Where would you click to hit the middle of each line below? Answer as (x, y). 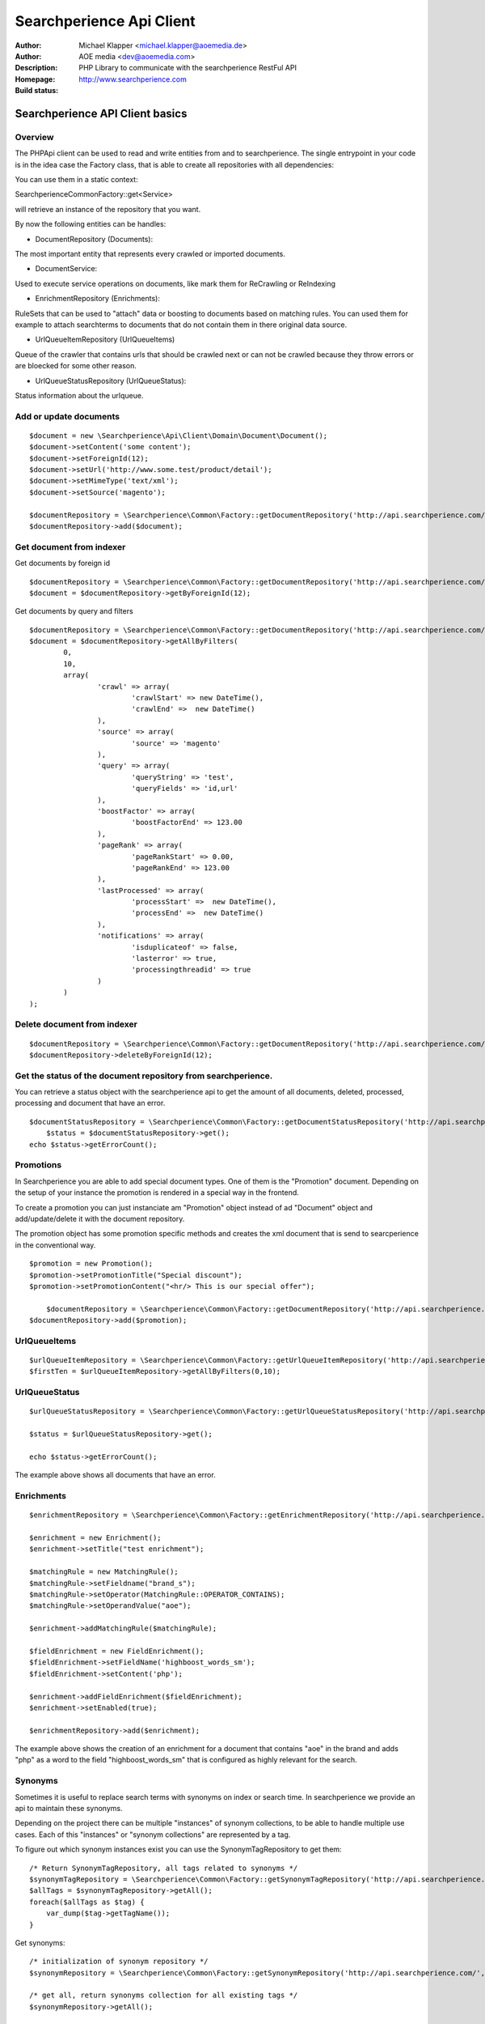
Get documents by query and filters (74, 611)
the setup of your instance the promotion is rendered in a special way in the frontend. (157, 1193)
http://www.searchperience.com (133, 79)
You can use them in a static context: (76, 180)
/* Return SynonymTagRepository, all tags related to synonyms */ (164, 1868)
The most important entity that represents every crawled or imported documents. (150, 254)
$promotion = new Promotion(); (91, 1264)
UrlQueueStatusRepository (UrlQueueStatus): (111, 381)
